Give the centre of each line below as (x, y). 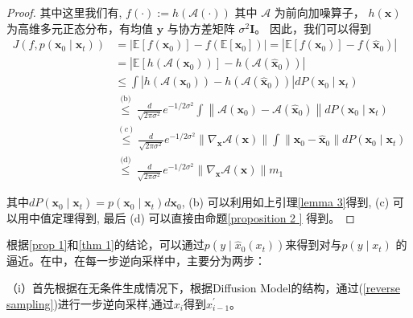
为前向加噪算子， (319, 12)
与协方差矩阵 (201, 28)
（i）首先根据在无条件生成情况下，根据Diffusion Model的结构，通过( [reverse (203, 287)
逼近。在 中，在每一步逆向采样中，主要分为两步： (136, 261)
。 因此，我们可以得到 (313, 28)
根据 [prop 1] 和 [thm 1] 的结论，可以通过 (105, 245)
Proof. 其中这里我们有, (64, 12)
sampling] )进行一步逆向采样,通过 (90, 303)
